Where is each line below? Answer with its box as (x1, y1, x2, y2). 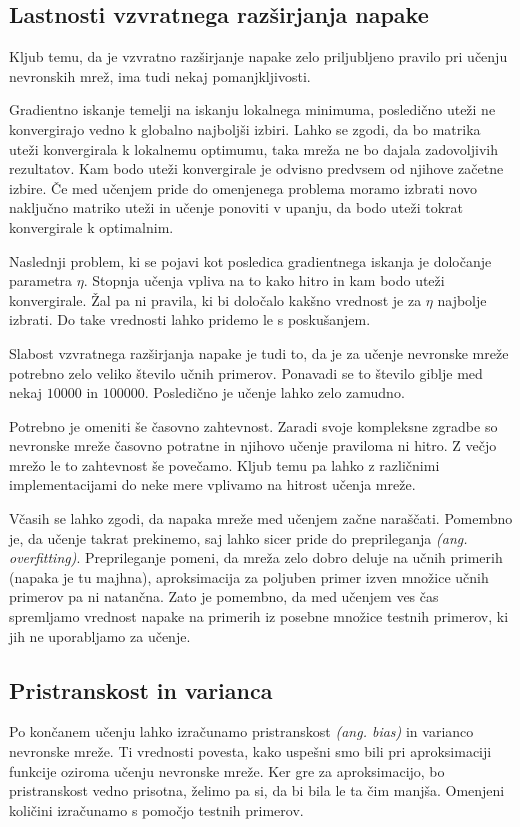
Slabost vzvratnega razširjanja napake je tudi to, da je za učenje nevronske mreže (9, 342, 509, 363)
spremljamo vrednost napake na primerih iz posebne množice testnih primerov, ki (9, 606, 509, 627)
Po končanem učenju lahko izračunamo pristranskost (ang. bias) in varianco (9, 721, 474, 742)
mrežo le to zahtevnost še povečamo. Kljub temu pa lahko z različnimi (9, 454, 440, 475)
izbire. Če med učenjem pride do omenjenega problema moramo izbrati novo (9, 177, 478, 198)
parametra (9, 270, 73, 291)
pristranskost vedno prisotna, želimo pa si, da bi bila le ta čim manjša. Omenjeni (9, 780, 505, 801)
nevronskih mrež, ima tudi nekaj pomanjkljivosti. (9, 65, 311, 86)
